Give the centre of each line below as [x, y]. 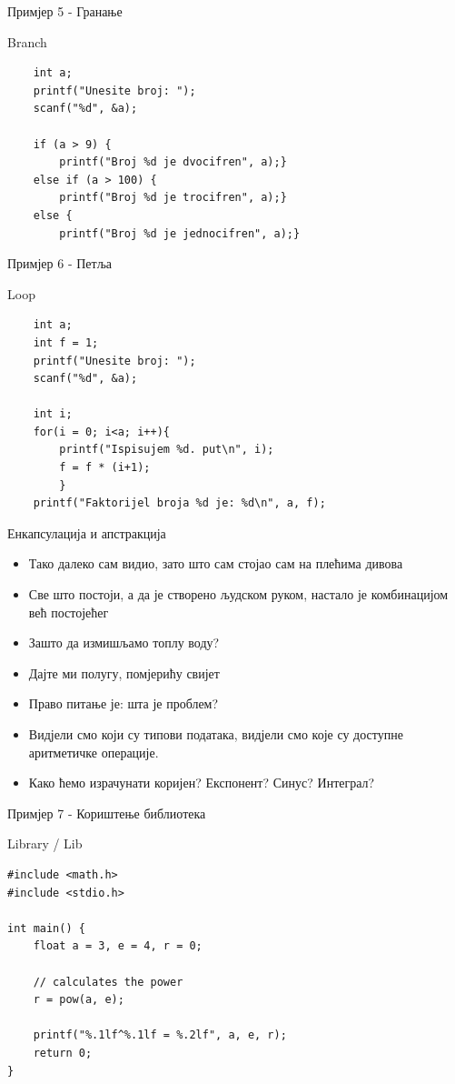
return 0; [63, 1053]
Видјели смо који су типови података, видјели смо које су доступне [216, 734]
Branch [27, 41]
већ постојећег [69, 612]
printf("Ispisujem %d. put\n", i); [167, 450]
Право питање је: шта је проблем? [124, 703]
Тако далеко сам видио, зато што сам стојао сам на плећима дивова [216, 563]
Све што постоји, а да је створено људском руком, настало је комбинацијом [238, 594]
